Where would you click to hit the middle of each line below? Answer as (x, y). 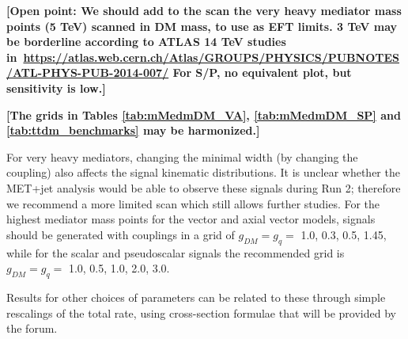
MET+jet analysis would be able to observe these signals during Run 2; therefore (204, 187)
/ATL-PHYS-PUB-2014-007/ (88, 72)
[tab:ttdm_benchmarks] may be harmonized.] (133, 130)
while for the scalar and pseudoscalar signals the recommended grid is (176, 252)
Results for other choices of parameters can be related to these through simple (196, 297)
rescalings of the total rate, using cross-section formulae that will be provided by (201, 312)
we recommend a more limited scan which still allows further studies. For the (193, 203)
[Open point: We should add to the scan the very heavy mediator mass (204, 10)
